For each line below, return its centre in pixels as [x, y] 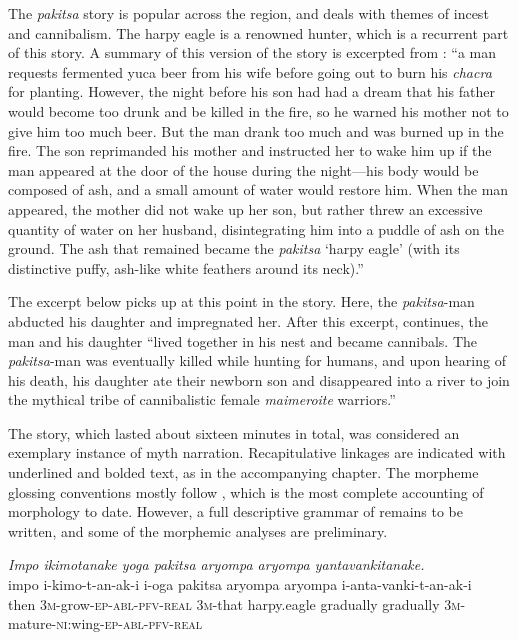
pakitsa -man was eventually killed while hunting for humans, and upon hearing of [257, 360]
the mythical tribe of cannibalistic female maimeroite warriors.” [202, 399]
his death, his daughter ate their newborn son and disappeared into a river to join [259, 379]
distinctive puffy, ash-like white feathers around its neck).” [186, 267]
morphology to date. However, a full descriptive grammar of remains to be [235, 511]
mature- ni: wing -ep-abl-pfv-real [105, 623]
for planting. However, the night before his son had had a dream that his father [251, 91]
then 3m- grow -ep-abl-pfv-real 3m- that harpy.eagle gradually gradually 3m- [237, 603]
